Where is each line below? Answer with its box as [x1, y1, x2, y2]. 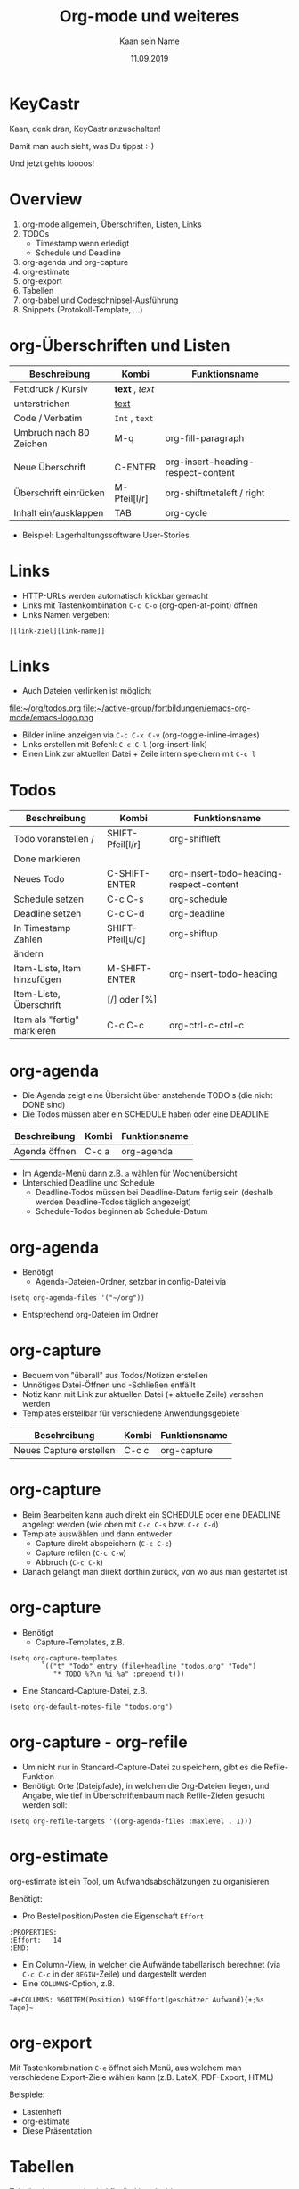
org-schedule [168, 893, 228, 905]
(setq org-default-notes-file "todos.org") [9, 1702, 174, 1711]
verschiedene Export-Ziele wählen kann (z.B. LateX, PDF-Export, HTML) [9, 2071, 274, 2082]
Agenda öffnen [13, 1145, 77, 1158]
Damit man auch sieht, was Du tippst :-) [9, 140, 155, 151]
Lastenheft [21, 2106, 62, 2117]
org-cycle [165, 506, 207, 519]
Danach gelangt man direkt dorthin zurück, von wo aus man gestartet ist [21, 1567, 287, 1577]
